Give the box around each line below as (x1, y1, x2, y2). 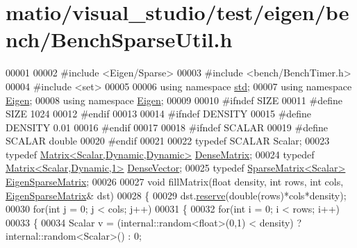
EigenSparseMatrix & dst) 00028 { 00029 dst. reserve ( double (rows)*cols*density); (6, 188, 347, 202)
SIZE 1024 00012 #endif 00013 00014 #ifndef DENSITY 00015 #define (6, 106, 312, 121)
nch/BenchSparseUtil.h (6, 25, 233, 53)
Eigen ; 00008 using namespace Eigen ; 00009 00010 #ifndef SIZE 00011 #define (6, 92, 342, 107)
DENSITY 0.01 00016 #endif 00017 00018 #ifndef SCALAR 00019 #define (6, 119, 328, 134)
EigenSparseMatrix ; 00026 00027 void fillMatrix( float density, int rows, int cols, (6, 174, 344, 189)
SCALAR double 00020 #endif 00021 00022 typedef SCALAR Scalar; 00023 (6, 133, 330, 148)
